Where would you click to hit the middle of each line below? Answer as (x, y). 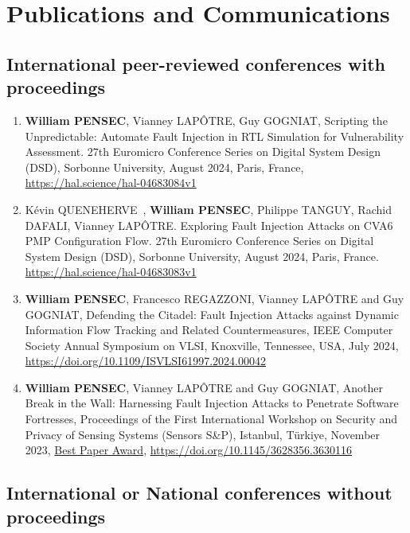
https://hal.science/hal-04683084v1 (111, 183)
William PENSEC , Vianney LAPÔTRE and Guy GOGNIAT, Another (204, 387)
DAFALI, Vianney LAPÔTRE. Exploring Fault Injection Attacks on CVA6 (209, 225)
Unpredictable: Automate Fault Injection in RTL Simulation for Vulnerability (215, 136)
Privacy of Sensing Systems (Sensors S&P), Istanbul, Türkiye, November (203, 434)
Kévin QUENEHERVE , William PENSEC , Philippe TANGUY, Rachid (208, 209)
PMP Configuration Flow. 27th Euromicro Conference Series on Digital (199, 241)
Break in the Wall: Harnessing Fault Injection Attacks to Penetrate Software (212, 403)
